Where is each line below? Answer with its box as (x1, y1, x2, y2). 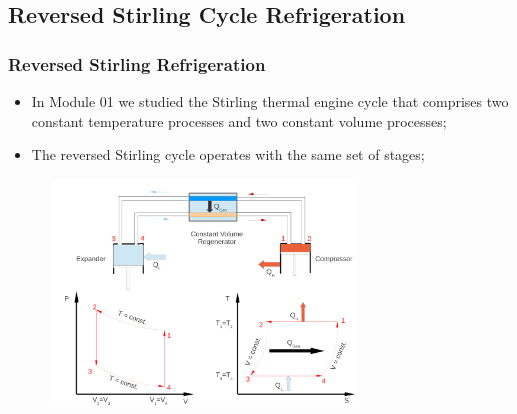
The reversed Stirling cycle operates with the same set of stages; (31, 144, 425, 165)
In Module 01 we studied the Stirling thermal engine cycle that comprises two (31, 91, 509, 111)
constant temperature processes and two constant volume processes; (31, 110, 447, 131)
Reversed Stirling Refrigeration (8, 51, 266, 76)
